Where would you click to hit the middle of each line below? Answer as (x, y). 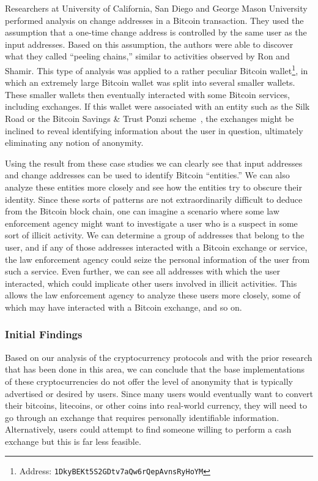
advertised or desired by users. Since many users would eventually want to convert (159, 393)
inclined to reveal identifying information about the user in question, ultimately (154, 130)
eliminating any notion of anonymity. (74, 142)
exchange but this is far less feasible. (73, 441)
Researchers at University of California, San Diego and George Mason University (156, 8)
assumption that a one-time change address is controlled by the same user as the (156, 32)
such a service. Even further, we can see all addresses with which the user (143, 271)
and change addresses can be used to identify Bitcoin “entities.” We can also (147, 175)
